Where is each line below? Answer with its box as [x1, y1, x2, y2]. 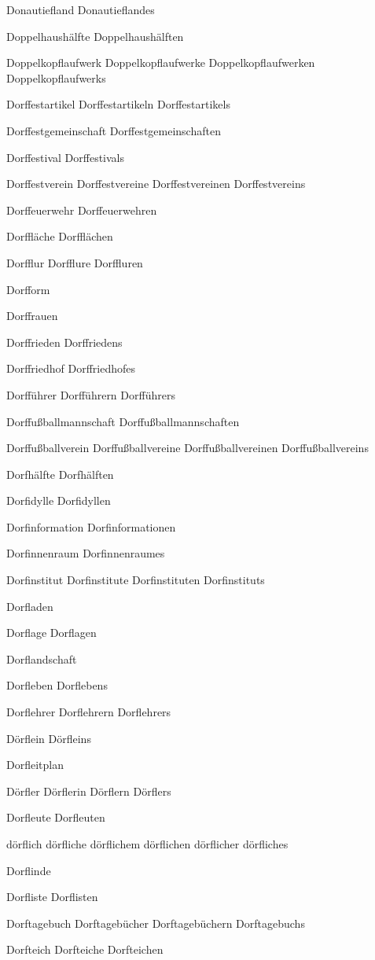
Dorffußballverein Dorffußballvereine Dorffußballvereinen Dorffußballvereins [6, 440, 369, 456]
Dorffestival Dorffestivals [6, 149, 125, 165]
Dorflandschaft [6, 650, 77, 667]
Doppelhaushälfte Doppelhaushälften [6, 28, 184, 44]
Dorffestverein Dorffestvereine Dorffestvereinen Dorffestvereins [6, 175, 306, 192]
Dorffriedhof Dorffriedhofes [6, 360, 135, 377]
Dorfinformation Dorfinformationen [6, 518, 176, 535]
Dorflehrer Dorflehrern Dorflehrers [6, 704, 171, 720]
